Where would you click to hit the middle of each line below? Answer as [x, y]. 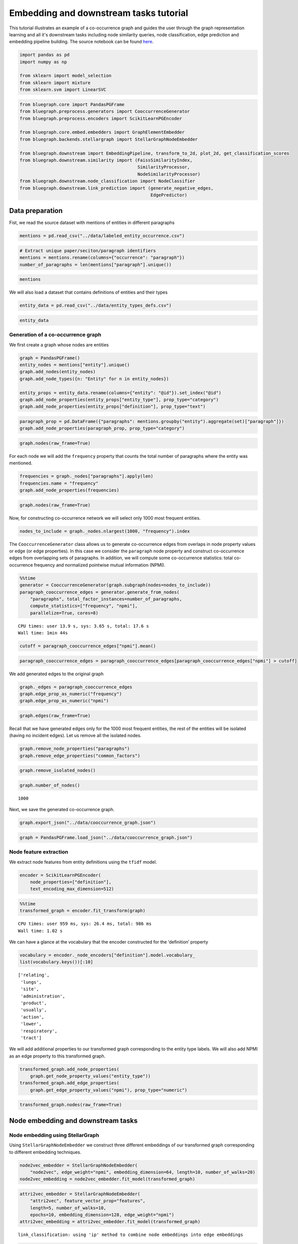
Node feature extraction [39, 852]
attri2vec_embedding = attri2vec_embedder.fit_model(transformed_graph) [110, 1222]
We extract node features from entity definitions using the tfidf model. [83, 862]
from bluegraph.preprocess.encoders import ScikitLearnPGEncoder [101, 118]
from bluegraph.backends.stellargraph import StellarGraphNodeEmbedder [109, 139]
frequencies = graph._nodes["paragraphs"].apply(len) [86, 476]
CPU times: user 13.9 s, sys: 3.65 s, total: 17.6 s [83, 626]
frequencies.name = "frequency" [59, 483]
